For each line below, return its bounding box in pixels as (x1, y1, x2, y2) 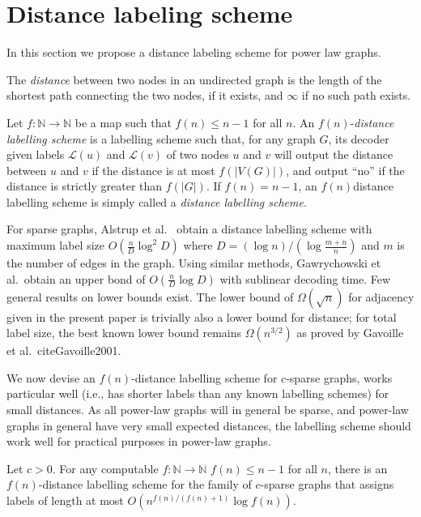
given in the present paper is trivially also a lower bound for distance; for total (6, 308, 397, 325)
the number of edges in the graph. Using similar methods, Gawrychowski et (6, 254, 381, 271)
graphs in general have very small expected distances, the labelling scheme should (6, 417, 411, 434)
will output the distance (274, 146, 393, 163)
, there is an (328, 459, 388, 476)
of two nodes (166, 146, 229, 163)
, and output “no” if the (286, 161, 405, 178)
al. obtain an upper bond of (6, 270, 146, 287)
